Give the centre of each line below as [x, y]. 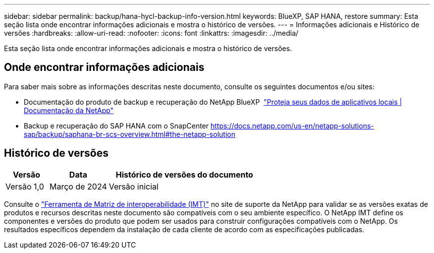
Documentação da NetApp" [69, 110]
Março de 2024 [78, 186]
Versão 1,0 [25, 186]
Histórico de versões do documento [184, 174]
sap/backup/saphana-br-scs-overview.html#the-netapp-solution [130, 134]
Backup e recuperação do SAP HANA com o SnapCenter [116, 126]
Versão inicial [134, 186]
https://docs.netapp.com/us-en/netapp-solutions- [292, 126]
